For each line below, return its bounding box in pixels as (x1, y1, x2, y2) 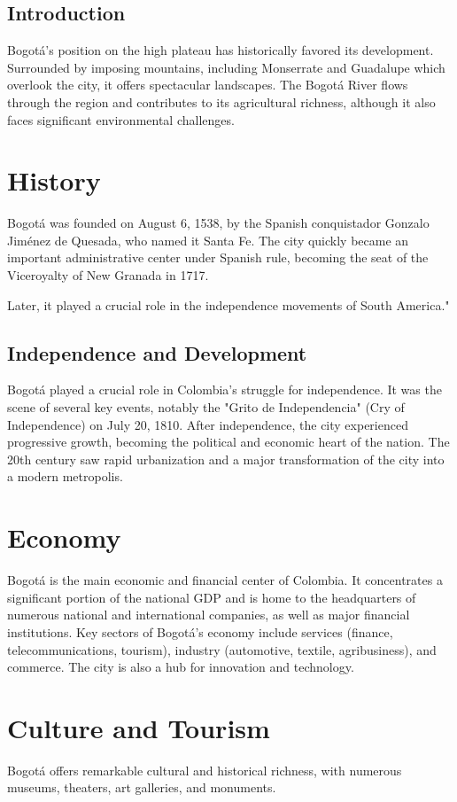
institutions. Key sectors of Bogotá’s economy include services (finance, (7, 622, 393, 641)
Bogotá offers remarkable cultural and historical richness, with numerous (7, 760, 402, 779)
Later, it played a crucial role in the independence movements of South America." (7, 295, 450, 314)
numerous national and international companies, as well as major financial (7, 605, 410, 624)
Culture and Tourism (7, 709, 270, 745)
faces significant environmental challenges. (7, 110, 235, 128)
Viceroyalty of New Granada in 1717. (7, 266, 209, 284)
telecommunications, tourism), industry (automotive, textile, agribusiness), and (7, 640, 437, 658)
